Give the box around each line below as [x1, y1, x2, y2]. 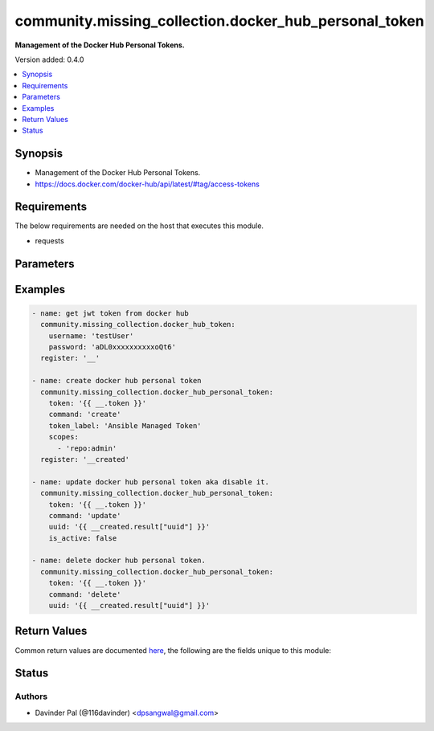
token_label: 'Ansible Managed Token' [48, 421, 202, 430]
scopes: [48, 432, 80, 442]
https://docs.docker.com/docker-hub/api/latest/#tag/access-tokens [35, 179, 260, 189]
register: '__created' [40, 455, 130, 464]
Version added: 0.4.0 [14, 55, 84, 64]
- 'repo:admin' [57, 443, 117, 453]
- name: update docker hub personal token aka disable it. [31, 477, 269, 486]
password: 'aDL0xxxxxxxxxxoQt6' [48, 342, 177, 352]
